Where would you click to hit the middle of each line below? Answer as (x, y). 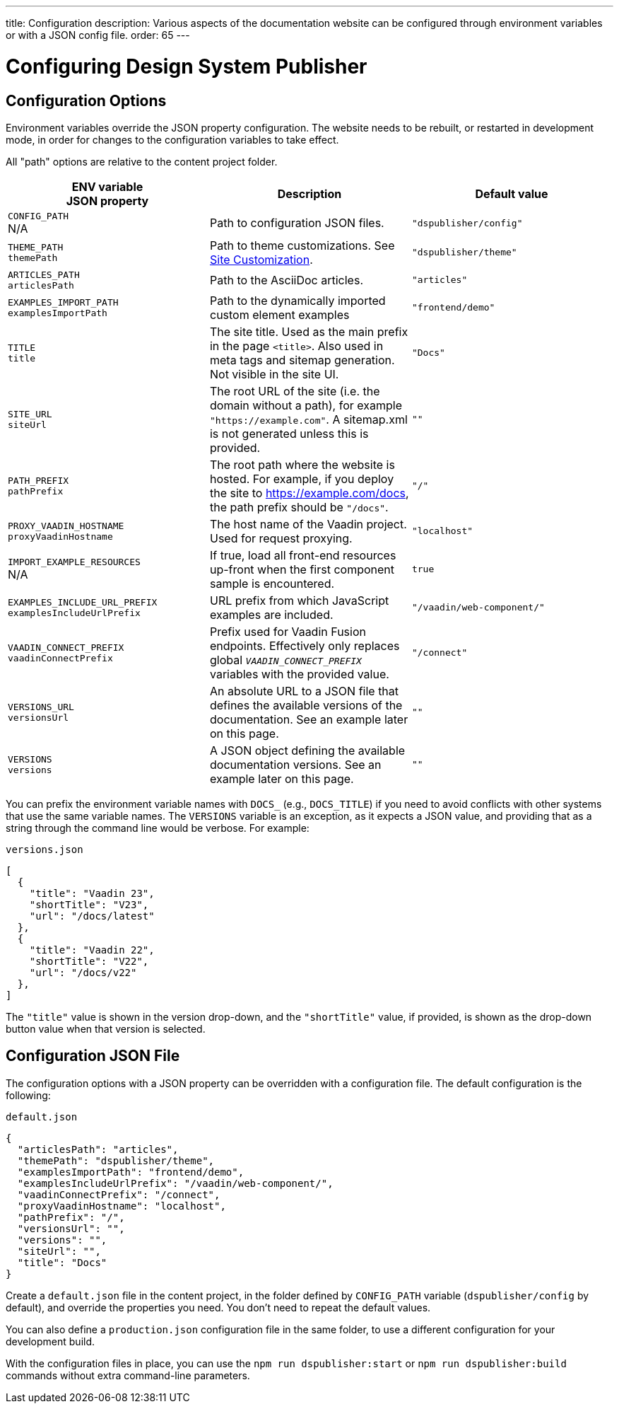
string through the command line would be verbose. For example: (158, 828)
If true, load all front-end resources (303, 555)
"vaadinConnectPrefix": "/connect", (119, 1194)
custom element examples (279, 314)
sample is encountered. (272, 583)
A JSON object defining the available (307, 750)
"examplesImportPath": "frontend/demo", (131, 1172)
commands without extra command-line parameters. (128, 1375)
